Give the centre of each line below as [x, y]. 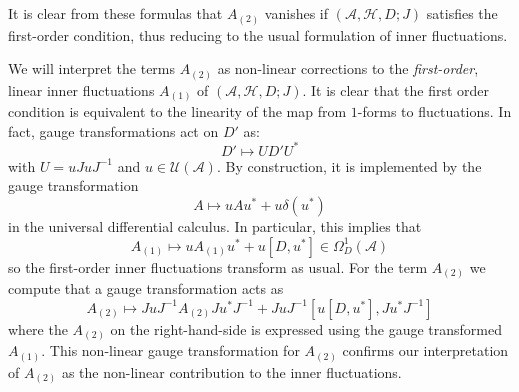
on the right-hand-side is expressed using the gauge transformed [306, 328]
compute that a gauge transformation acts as [146, 288]
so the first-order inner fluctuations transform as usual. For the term [218, 266]
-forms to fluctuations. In [434, 111]
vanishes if [296, 13]
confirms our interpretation [425, 350]
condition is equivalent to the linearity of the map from [177, 111]
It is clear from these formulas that [115, 13]
